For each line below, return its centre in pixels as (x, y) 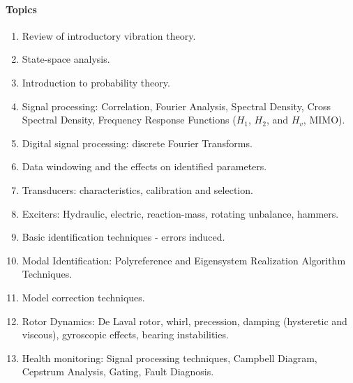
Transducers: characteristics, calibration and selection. (137, 189)
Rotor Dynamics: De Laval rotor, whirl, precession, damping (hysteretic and (185, 321)
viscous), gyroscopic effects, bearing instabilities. (125, 335)
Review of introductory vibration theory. (109, 35)
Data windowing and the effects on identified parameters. (144, 166)
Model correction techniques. (83, 297)
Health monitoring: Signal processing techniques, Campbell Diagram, (170, 358)
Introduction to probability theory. (96, 82)
